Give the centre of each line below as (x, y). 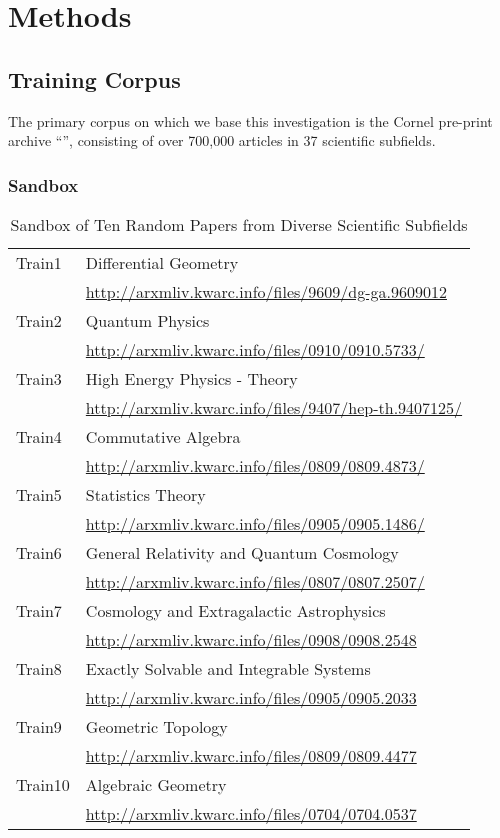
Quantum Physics (147, 320)
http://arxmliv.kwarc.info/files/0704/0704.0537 (251, 813)
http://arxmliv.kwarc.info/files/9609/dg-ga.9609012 (266, 291)
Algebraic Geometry (156, 784)
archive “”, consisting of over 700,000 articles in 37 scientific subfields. (222, 140)
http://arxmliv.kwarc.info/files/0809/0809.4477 (251, 755)
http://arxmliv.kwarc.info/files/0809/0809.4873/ (255, 465)
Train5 (39, 494)
